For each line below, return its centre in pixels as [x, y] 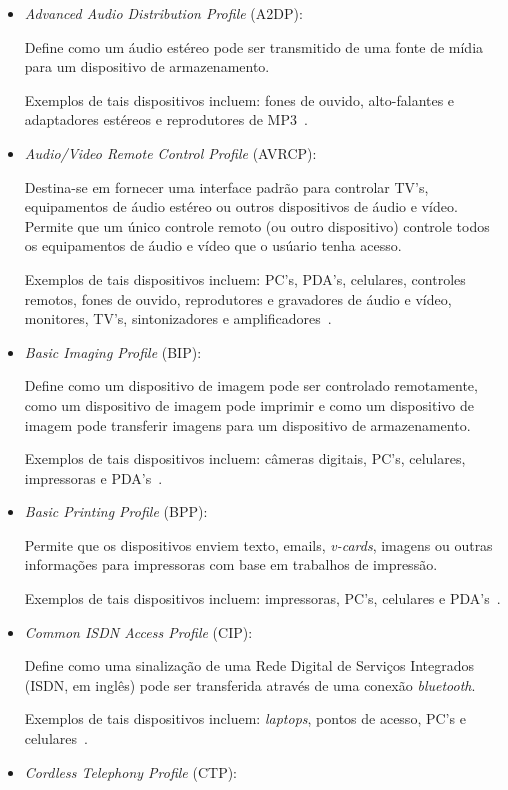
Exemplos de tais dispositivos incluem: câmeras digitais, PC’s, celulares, [245, 458]
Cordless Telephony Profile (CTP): [131, 771]
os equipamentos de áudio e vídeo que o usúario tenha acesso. [213, 245]
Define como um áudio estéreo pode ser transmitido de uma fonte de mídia [254, 46]
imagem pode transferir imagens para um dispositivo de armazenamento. [247, 424]
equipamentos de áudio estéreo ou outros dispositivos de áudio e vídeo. [241, 206]
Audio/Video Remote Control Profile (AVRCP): [170, 152]
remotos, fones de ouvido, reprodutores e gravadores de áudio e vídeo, [238, 298]
